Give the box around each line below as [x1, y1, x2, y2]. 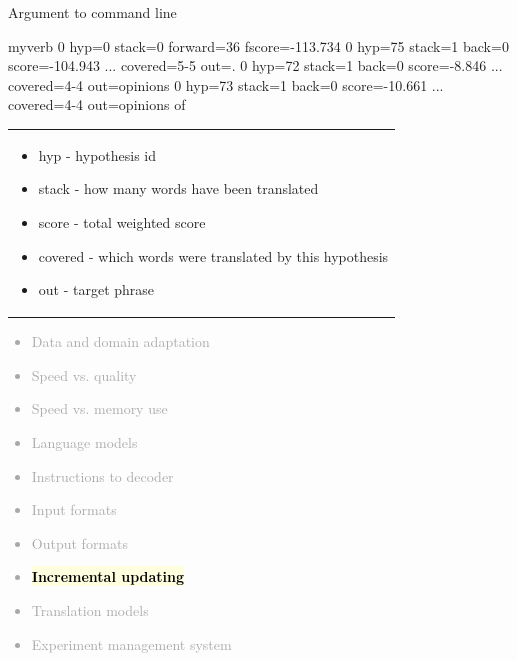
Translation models [31, 599, 149, 620]
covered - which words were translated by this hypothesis [38, 245, 389, 266]
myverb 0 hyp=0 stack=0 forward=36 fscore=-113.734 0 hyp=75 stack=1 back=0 [8, 35, 509, 56]
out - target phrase [38, 279, 155, 300]
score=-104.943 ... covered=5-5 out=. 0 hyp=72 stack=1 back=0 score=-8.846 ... [8, 55, 503, 76]
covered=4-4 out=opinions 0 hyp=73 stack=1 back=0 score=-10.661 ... [8, 74, 444, 95]
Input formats [31, 499, 117, 520]
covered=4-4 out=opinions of [8, 94, 186, 115]
